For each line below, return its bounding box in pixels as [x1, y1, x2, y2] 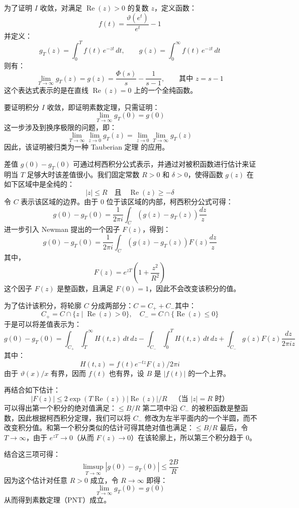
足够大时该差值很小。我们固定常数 [27, 169, 140, 179]
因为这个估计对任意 [4, 474, 67, 485]
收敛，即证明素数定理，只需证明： [47, 101, 160, 112]
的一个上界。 [188, 367, 231, 378]
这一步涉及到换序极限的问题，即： [4, 121, 117, 132]
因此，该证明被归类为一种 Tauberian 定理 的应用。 [4, 142, 169, 152]
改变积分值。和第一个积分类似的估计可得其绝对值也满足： [4, 422, 194, 433]
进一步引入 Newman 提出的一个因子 [4, 224, 120, 234]
